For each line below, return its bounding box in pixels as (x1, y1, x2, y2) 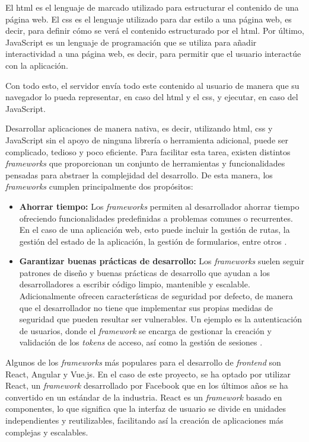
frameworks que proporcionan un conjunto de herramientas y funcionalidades (5, 157, 285, 169)
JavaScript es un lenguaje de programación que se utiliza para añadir (5, 36, 257, 48)
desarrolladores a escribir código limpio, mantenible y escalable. (19, 278, 250, 290)
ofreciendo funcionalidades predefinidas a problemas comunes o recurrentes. (19, 212, 293, 224)
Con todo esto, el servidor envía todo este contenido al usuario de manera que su (5, 79, 300, 91)
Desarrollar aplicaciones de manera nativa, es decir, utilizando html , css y (5, 122, 273, 134)
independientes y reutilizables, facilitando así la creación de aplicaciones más (5, 414, 283, 426)
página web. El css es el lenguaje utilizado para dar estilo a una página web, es (5, 12, 292, 25)
